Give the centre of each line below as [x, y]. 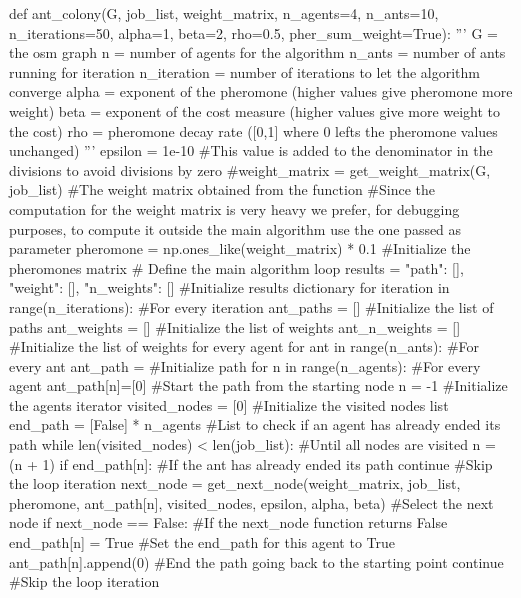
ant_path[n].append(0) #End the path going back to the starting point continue [256, 561]
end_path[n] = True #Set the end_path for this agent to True [202, 542]
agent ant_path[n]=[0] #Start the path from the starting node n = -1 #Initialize [258, 385]
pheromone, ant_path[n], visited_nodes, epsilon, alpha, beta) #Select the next [251, 502]
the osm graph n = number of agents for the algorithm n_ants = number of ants [257, 52]
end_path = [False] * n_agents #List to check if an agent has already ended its [255, 424]
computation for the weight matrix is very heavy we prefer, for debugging [234, 208]
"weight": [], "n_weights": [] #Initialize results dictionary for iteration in [229, 287]
